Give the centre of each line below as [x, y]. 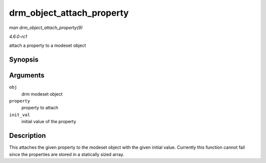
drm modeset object [42, 94]
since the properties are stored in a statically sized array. [67, 154]
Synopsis [24, 60]
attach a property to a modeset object [48, 46]
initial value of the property [49, 122]
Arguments [27, 76]
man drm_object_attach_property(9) [46, 28]
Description [28, 136]
